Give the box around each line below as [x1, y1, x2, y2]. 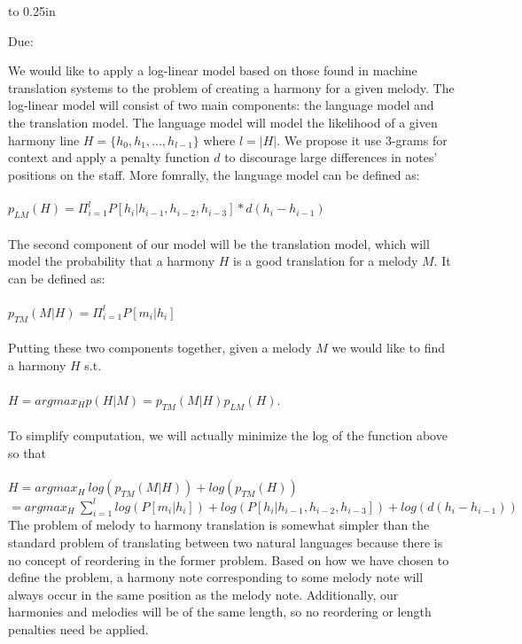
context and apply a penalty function [8, 148, 210, 167]
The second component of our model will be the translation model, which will [8, 234, 430, 252]
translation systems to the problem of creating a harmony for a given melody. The [8, 78, 455, 97]
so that [8, 443, 46, 462]
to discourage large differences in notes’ [224, 148, 438, 167]
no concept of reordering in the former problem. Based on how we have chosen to [8, 550, 449, 569]
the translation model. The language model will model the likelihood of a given [8, 113, 438, 131]
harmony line [8, 130, 80, 149]
